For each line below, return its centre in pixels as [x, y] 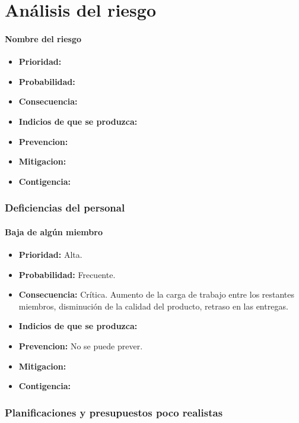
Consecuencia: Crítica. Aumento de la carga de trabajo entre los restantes [157, 294]
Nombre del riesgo [43, 38]
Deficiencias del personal [65, 208]
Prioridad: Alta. [50, 254]
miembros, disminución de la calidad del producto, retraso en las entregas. [153, 306]
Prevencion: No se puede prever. [81, 345]
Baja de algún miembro [54, 231]
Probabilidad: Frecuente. [67, 274]
